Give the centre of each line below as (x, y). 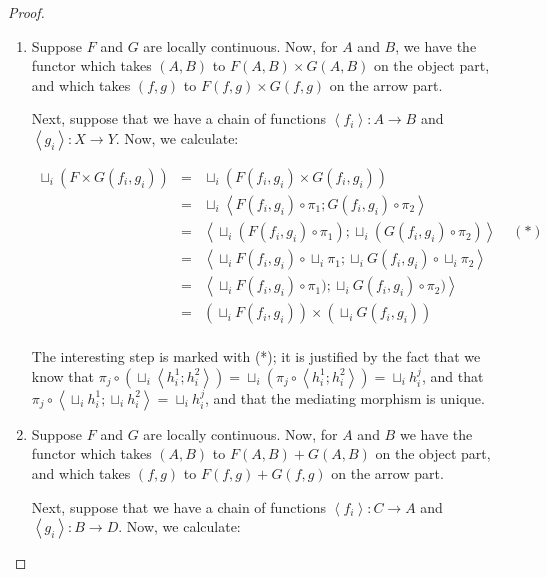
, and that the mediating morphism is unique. (344, 397)
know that (63, 375)
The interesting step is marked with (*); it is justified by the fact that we (256, 356)
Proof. (26, 12)
